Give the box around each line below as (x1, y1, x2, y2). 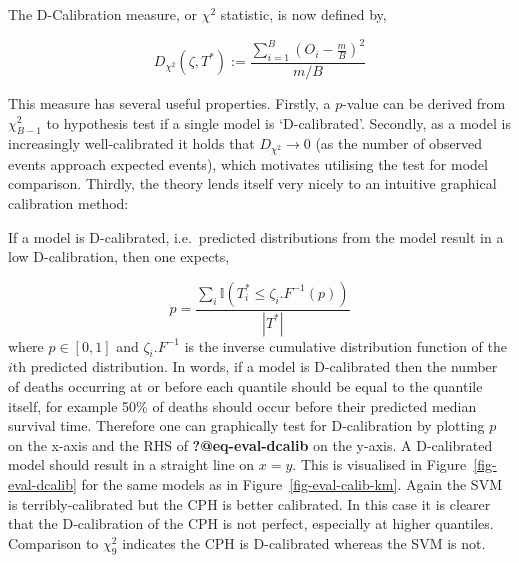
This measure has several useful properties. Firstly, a (8, 92, 331, 113)
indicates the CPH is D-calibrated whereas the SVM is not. (122, 532, 486, 553)
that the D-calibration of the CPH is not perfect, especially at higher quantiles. (8, 513, 494, 534)
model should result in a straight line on (8, 454, 255, 475)
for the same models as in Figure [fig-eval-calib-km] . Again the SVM (81, 473, 502, 494)
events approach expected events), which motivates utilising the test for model (8, 153, 488, 174)
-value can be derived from (342, 92, 506, 113)
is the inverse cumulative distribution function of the (184, 335, 507, 356)
